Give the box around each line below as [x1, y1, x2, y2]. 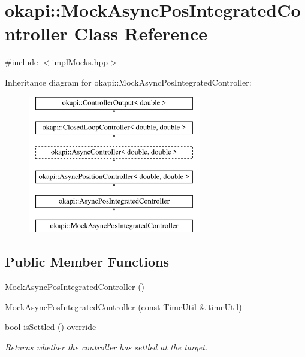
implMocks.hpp [52, 56, 108, 68]
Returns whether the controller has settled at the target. [5, 340, 208, 353]
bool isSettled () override [5, 320, 96, 333]
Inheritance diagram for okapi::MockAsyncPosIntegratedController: [5, 75, 252, 88]
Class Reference [74, 21, 207, 46]
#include [5, 56, 38, 68]
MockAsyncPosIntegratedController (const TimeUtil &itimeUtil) [5, 300, 242, 313]
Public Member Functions [5, 252, 169, 271]
